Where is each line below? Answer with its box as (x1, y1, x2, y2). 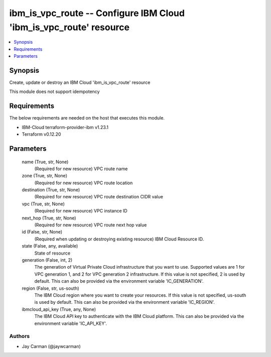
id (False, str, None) (22, 229, 63, 235)
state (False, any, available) (22, 243, 78, 249)
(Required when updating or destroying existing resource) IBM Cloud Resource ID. (34, 236, 204, 242)
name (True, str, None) (22, 159, 69, 165)
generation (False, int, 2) (22, 257, 73, 263)
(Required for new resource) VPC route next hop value (34, 222, 147, 228)
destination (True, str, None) (22, 187, 80, 193)
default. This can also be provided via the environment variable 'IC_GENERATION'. (34, 278, 204, 284)
